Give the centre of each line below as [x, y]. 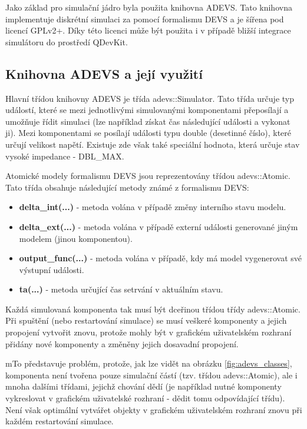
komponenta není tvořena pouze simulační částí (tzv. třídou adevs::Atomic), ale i [151, 375]
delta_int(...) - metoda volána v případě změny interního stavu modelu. [153, 207]
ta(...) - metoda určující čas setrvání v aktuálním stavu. [121, 289]
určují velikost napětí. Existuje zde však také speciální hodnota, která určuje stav [153, 144]
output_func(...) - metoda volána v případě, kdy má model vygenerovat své [160, 258]
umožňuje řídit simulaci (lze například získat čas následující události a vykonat [148, 121]
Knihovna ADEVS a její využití [104, 73]
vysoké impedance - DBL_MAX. [65, 156]
